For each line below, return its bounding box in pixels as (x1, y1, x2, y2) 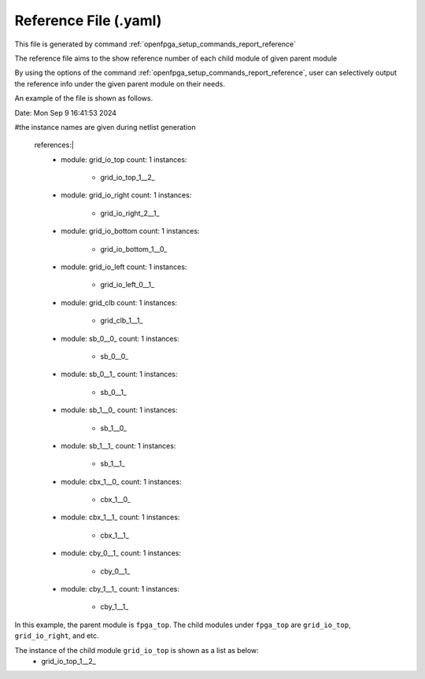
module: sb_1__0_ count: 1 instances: (61, 405, 178, 415)
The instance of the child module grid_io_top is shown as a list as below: (14, 645, 259, 655)
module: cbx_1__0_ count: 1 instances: (61, 477, 182, 486)
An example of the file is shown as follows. (14, 94, 153, 103)
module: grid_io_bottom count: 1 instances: (61, 227, 200, 236)
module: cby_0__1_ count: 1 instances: (61, 548, 181, 558)
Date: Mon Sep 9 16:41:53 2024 (14, 108, 117, 117)
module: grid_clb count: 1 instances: (61, 297, 177, 307)
